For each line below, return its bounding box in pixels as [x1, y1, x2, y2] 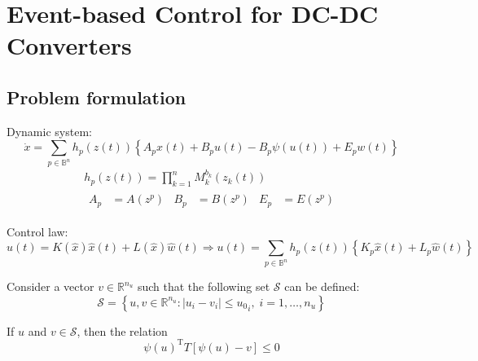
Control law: [7, 222, 68, 240]
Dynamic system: [7, 122, 92, 139]
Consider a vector [7, 278, 94, 295]
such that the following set [137, 278, 270, 295]
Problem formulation [7, 84, 186, 109]
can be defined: [284, 278, 360, 295]
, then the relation [77, 322, 168, 339]
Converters [7, 29, 132, 62]
